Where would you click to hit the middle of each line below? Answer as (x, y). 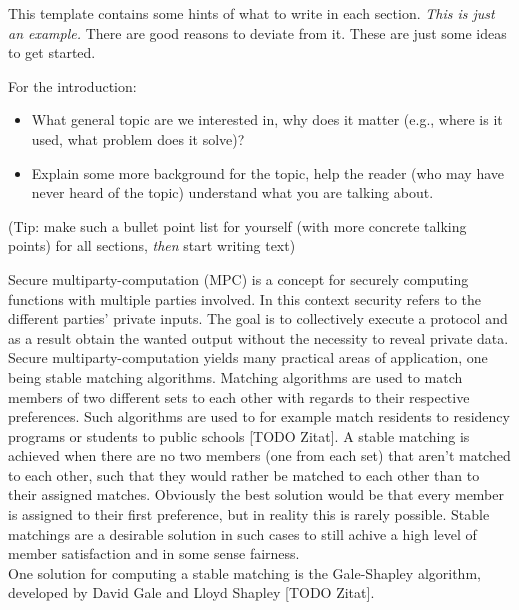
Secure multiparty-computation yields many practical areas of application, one (248, 357)
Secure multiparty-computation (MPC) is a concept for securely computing (238, 278)
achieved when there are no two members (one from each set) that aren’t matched (259, 455)
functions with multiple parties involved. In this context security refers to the (245, 298)
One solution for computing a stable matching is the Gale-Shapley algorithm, (244, 572)
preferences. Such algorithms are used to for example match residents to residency (259, 416)
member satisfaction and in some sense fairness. (154, 553)
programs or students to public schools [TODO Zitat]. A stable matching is (239, 435)
